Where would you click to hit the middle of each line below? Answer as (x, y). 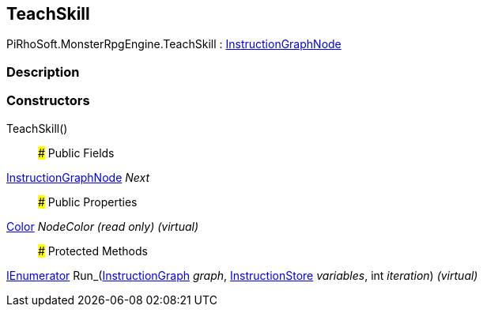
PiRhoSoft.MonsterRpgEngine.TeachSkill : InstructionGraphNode (174, 44)
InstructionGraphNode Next (78, 177)
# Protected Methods (93, 251)
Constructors (48, 101)
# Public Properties (88, 202)
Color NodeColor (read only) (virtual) (103, 226)
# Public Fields (76, 153)
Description (43, 72)
